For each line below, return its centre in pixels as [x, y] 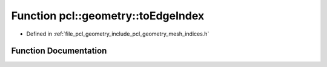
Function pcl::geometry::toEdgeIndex [108, 16]
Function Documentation [59, 51]
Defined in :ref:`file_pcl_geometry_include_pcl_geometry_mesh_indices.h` [118, 34]
